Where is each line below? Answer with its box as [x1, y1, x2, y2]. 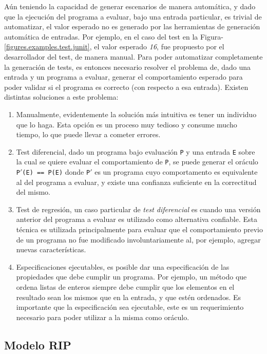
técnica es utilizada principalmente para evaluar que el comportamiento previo [16, 224, 263, 235]
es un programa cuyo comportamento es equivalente [94, 166, 258, 177]
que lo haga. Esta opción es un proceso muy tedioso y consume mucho [16, 119, 237, 129]
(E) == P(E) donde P [22, 166, 90, 177]
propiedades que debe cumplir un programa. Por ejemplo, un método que [16, 271, 247, 282]
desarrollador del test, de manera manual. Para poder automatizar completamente [4, 51, 263, 62]
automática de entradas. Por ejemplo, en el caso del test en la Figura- [4, 31, 223, 42]
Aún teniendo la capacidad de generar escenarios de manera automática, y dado [4, 1, 256, 11]
